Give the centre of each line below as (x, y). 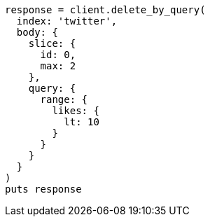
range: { (64, 99)
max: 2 (58, 66)
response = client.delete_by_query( (105, 10)
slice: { (52, 43)
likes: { (76, 111)
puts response (43, 189)
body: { (37, 32)
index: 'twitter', (67, 21)
